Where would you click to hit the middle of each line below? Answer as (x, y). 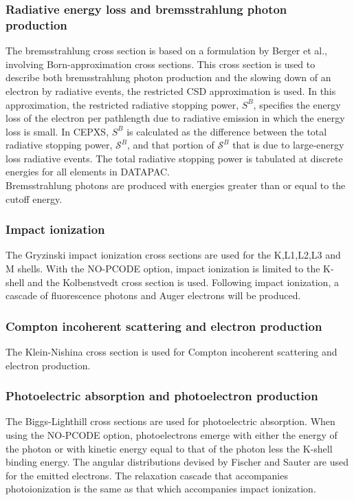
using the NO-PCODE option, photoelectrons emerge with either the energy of (172, 435)
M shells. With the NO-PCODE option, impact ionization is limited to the (163, 269)
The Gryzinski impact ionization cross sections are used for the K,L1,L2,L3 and (173, 255)
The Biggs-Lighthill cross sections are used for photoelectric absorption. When (170, 421)
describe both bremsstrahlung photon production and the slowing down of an (168, 77)
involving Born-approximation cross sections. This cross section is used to (161, 64)
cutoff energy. (34, 198)
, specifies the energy (297, 104)
